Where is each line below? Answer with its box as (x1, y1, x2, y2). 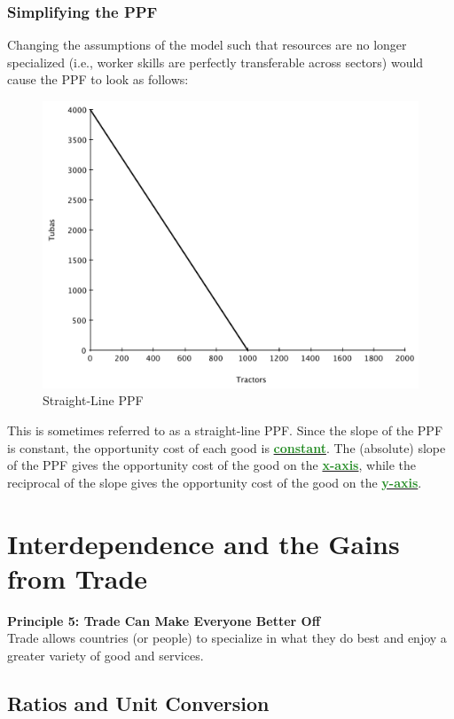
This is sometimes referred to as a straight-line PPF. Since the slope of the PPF (7, 420, 443, 439)
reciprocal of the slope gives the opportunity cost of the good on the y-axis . (7, 473, 422, 491)
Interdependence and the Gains (7, 525, 400, 561)
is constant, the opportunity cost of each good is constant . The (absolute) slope (7, 438, 446, 457)
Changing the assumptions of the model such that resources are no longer (7, 35, 407, 54)
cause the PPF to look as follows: (7, 70, 189, 89)
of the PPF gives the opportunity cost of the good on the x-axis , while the (7, 456, 417, 474)
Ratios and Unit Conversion (7, 689, 270, 716)
